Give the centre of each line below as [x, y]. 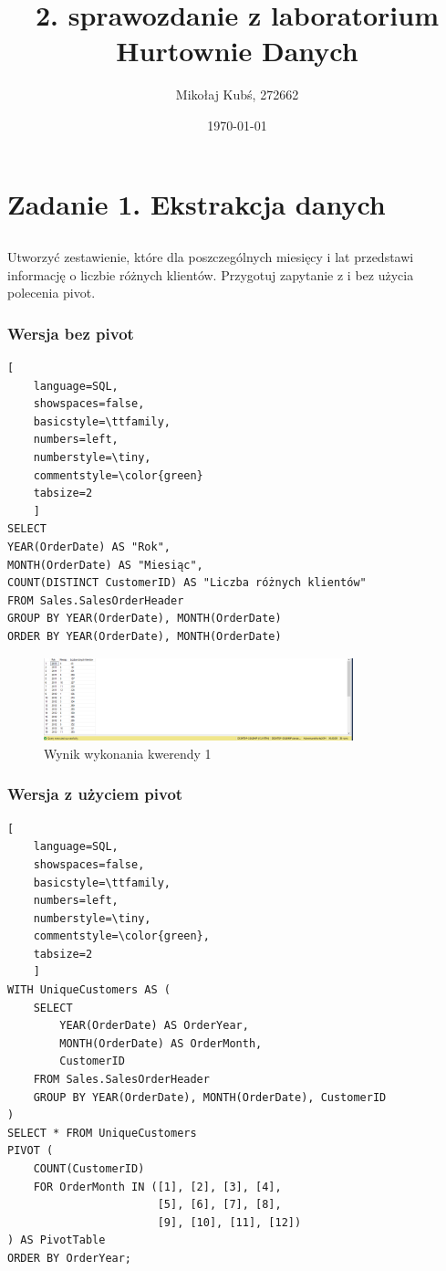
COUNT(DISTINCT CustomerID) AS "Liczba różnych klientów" [187, 583]
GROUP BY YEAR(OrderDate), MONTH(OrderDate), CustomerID [210, 1097]
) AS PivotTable [57, 1240]
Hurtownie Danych [237, 51]
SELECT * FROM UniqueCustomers [102, 1133]
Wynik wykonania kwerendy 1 [128, 753]
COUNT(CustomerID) [89, 1169]
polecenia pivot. [52, 293]
